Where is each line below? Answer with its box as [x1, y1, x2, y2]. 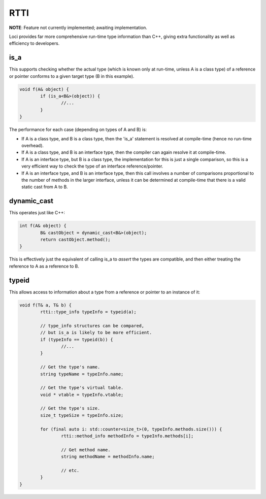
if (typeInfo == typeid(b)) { [40, 336, 113, 342]
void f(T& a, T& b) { [19, 302, 72, 308]
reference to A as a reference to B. [9, 263, 79, 269]
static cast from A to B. [21, 184, 68, 190]
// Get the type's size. [40, 405, 100, 411]
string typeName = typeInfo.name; [40, 371, 124, 377]
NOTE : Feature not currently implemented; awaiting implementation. [9, 25, 147, 31]
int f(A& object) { [19, 223, 66, 229]
